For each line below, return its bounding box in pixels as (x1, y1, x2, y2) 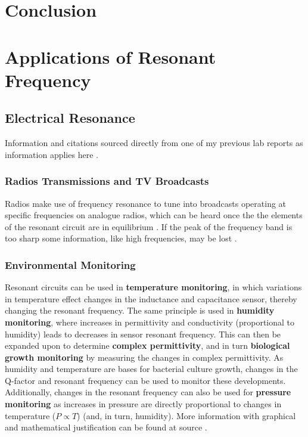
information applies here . (5, 148, 98, 160)
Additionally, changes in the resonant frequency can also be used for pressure (5, 386, 291, 398)
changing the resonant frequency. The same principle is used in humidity (5, 304, 275, 317)
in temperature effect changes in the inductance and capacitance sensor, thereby (5, 292, 297, 305)
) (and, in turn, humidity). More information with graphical (77, 409, 296, 421)
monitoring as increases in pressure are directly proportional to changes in (5, 398, 282, 410)
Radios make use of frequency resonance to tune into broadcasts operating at (5, 197, 287, 209)
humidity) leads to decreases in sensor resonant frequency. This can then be (5, 327, 281, 340)
